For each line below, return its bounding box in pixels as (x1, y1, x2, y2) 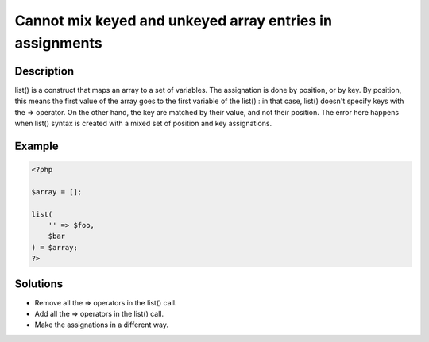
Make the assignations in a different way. (34, 320, 168, 329)
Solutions (14, 277, 64, 290)
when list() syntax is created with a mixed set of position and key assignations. (14, 119, 272, 129)
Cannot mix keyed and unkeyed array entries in (14, 12, 333, 29)
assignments (14, 34, 102, 52)
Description (14, 64, 75, 78)
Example (14, 139, 59, 152)
